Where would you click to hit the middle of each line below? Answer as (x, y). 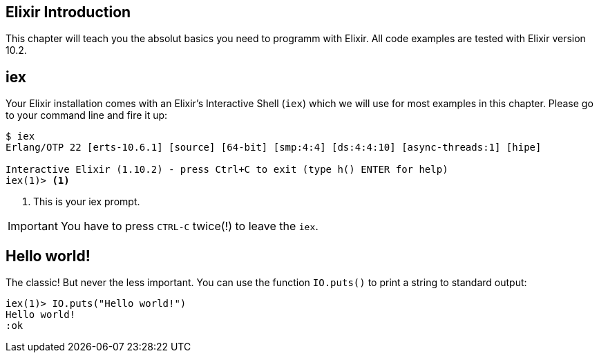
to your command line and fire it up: (87, 115)
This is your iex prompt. (87, 202)
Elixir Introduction (68, 12)
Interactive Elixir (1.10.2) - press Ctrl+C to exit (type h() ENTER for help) (227, 170)
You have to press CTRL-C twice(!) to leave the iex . (189, 226)
